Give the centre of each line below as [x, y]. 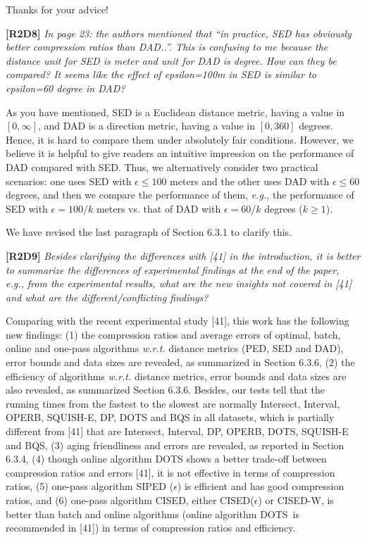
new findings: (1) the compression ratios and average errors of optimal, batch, [173, 334]
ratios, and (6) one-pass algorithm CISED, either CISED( [130, 500]
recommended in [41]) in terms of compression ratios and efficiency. [151, 528]
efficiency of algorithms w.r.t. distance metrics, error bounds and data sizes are [176, 376]
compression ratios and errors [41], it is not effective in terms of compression [170, 472]
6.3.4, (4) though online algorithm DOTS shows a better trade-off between [166, 459]
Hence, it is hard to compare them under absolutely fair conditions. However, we [180, 139]
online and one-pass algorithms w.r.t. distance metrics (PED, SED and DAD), [175, 348]
